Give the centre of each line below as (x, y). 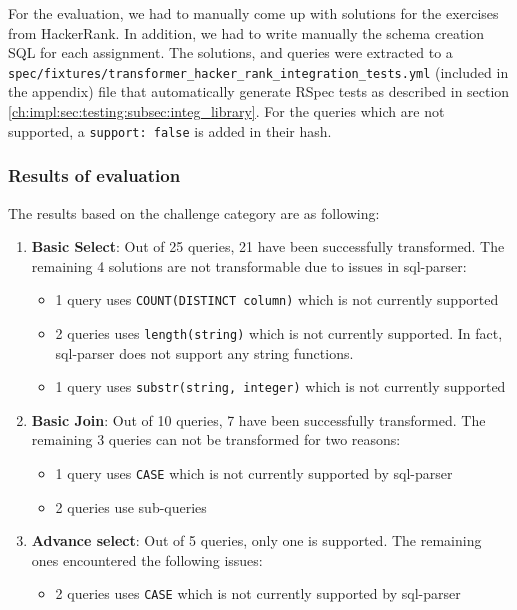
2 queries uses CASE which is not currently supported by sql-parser (258, 593)
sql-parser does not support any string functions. (204, 352)
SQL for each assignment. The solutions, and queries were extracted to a (230, 52)
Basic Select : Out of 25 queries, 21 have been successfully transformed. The (268, 246)
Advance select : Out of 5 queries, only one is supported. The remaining (256, 540)
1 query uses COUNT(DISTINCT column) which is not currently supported (277, 299)
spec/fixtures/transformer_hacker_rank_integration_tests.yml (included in (258, 71)
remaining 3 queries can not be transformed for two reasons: (216, 439)
